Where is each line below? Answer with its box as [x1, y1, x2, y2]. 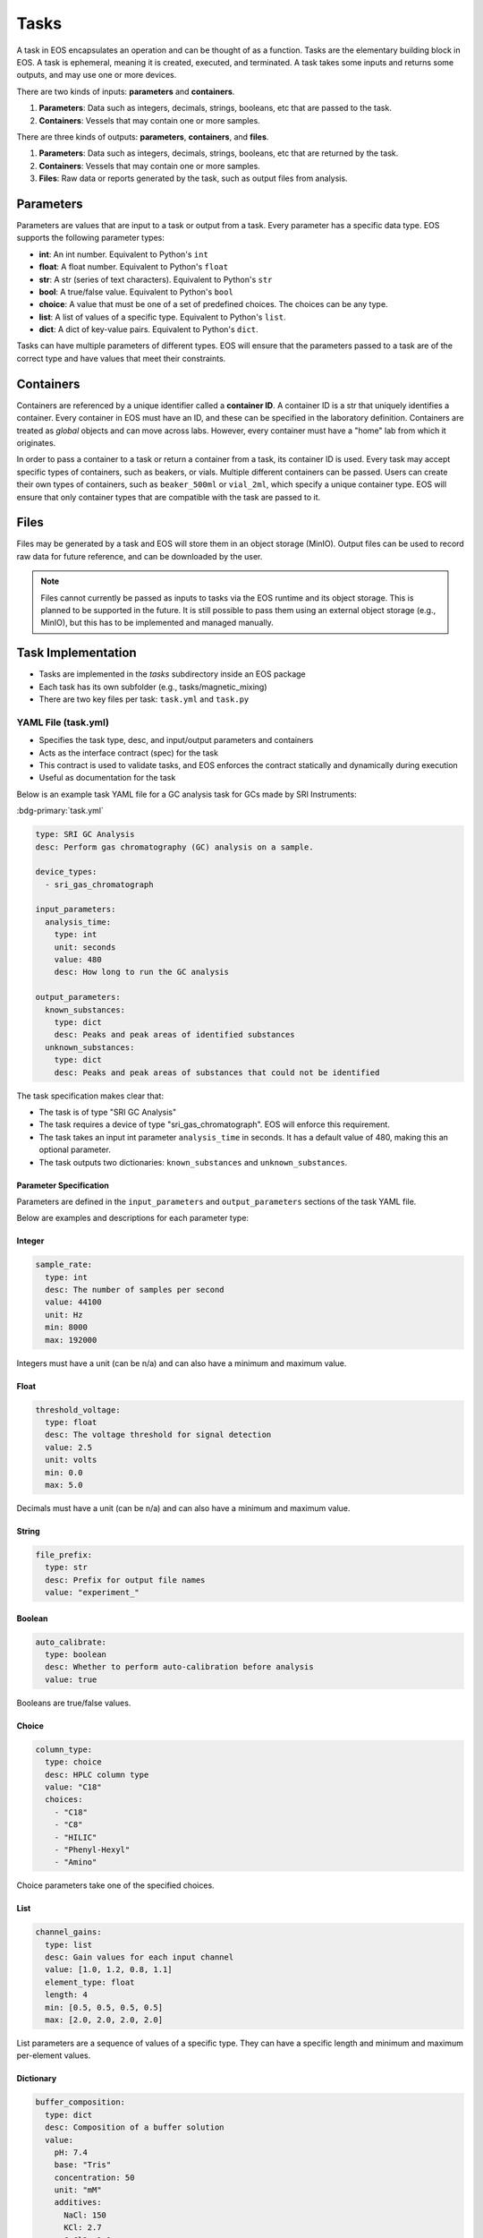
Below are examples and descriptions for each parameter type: [16, 1213, 250, 1224]
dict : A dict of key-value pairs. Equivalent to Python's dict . [38, 324, 258, 335]
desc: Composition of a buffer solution [45, 2123, 225, 2132]
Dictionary [16, 2073, 57, 2084]
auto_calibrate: [35, 1636, 107, 1647]
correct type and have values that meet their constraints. [16, 353, 226, 363]
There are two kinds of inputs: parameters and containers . [16, 86, 235, 97]
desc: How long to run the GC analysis [54, 967, 230, 978]
